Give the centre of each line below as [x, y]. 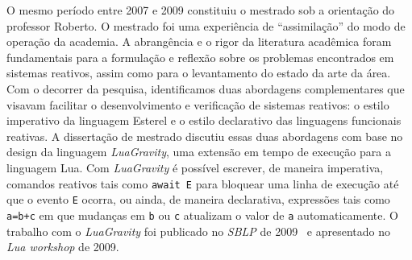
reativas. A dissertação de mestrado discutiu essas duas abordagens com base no [205, 136]
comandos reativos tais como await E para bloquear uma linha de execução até [203, 183]
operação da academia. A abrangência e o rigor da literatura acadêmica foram [199, 41]
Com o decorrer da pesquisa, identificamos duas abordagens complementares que [206, 88]
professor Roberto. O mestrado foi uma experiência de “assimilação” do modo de [206, 25]
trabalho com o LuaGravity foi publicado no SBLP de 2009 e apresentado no [198, 231]
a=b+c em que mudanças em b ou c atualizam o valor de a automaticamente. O [202, 215]
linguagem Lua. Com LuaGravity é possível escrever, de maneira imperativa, [195, 167]
